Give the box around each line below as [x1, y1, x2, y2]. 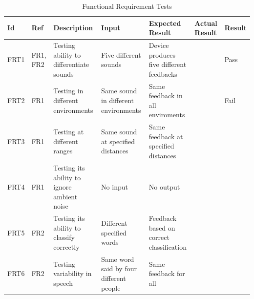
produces [148, 49, 176, 60]
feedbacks [148, 68, 177, 79]
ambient [53, 191, 78, 201]
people [101, 282, 121, 293]
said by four [101, 263, 137, 274]
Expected [148, 18, 181, 28]
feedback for [148, 268, 185, 278]
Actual [194, 18, 217, 28]
